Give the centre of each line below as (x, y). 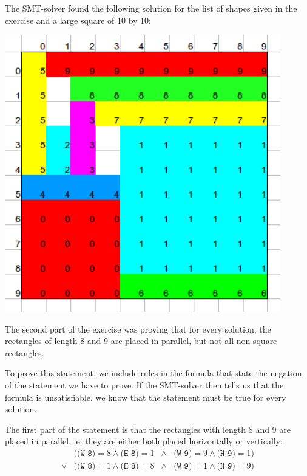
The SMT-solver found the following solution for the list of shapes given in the (151, 8)
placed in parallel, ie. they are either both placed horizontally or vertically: (144, 441)
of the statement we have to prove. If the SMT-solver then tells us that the (144, 385)
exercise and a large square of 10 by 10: (78, 20)
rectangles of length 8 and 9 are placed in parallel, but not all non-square (141, 341)
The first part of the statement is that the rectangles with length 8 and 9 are (148, 429)
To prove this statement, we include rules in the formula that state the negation (153, 373)
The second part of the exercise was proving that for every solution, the (138, 329)
